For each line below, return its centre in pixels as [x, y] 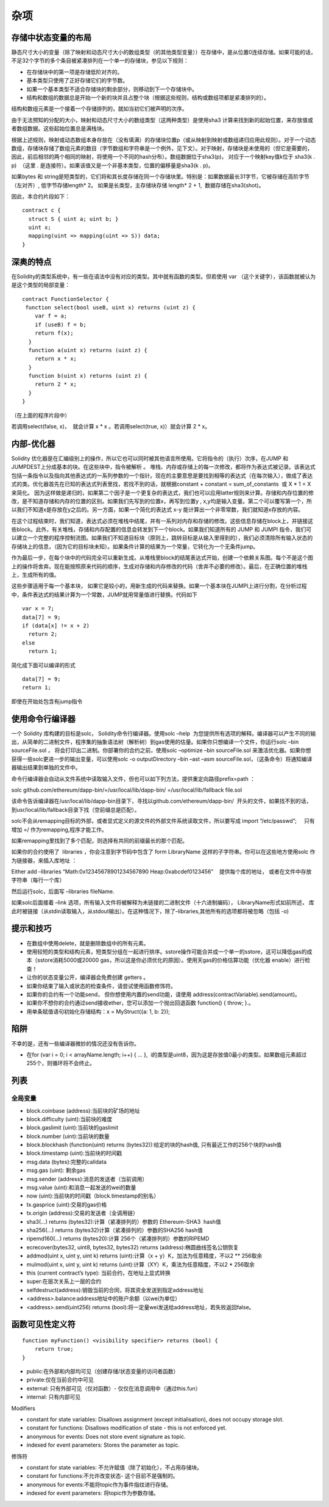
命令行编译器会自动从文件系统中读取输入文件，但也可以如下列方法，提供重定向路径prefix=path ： [133, 779]
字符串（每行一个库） [38, 880]
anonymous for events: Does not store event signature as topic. [106, 1436]
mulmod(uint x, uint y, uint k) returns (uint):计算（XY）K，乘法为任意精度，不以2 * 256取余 [141, 1264]
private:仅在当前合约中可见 [60, 1380]
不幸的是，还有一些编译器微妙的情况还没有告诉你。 [75, 1043]
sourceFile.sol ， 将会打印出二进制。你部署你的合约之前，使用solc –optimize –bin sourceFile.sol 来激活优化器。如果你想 [161, 750]
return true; [54, 1349]
